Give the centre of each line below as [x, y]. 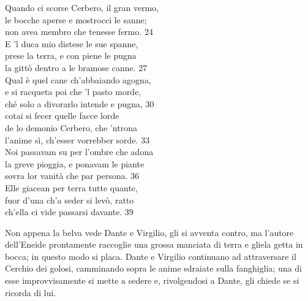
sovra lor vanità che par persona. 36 [72, 176]
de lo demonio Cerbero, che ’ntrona [71, 127]
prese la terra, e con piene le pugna [71, 55]
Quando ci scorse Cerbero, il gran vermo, [82, 7]
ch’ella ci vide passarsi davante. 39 [69, 212]
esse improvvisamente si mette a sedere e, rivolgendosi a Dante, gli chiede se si [152, 280]
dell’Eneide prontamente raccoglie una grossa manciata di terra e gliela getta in [154, 244]
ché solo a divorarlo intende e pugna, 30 [80, 103]
